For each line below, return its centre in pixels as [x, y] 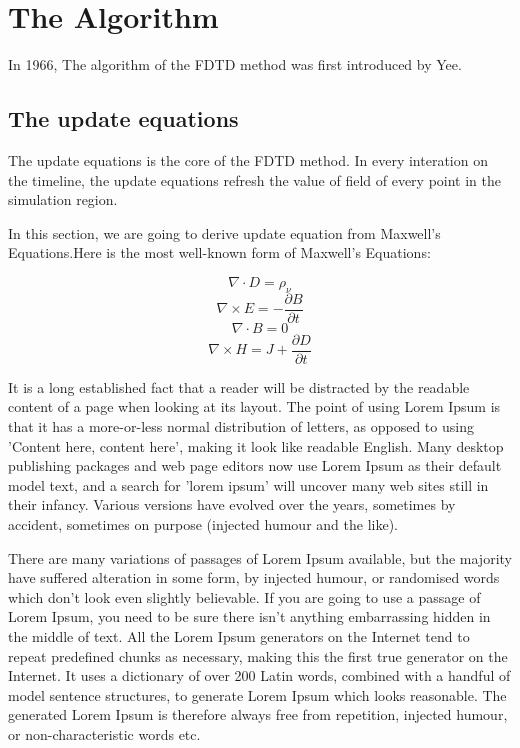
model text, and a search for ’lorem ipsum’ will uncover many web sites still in [248, 484]
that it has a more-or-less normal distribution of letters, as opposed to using [241, 426]
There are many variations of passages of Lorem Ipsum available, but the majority [260, 557]
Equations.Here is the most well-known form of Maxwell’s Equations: [219, 252]
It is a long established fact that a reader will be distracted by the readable [239, 386]
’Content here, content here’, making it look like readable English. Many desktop [256, 445]
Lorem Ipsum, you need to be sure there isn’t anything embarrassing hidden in [249, 616]
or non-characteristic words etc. [104, 733]
